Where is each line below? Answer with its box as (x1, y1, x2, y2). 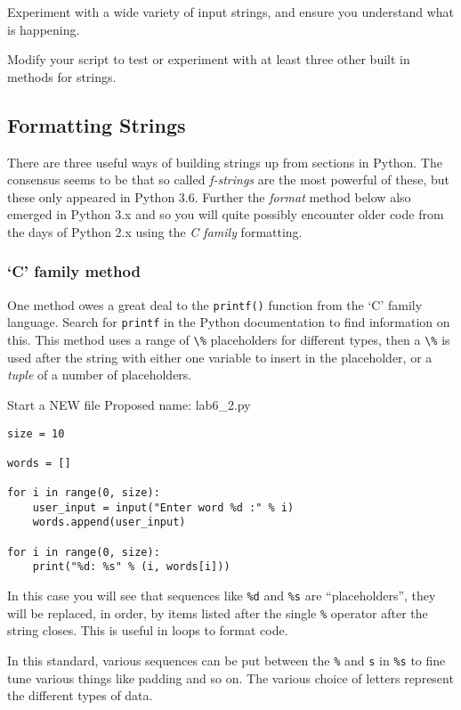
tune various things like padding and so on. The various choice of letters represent (7, 668, 454, 687)
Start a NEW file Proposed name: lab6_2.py (7, 395, 251, 413)
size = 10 (7, 427, 65, 440)
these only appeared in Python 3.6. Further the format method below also (7, 187, 411, 206)
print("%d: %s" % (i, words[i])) (32, 560, 230, 574)
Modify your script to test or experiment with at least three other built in (7, 50, 410, 69)
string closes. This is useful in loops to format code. (7, 621, 288, 640)
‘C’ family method (7, 260, 141, 282)
